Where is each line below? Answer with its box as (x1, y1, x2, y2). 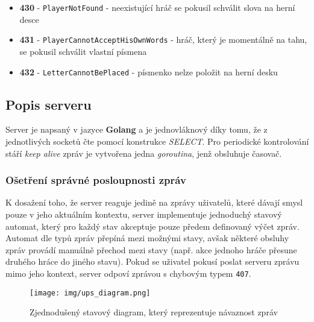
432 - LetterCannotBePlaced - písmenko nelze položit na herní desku (19, 65, 278, 78)
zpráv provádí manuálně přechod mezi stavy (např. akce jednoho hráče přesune (5, 243, 297, 256)
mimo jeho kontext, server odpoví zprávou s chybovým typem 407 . (5, 267, 251, 279)
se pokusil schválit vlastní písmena (19, 45, 147, 57)
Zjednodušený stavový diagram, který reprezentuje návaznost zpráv (30, 306, 278, 318)
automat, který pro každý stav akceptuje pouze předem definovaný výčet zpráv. (5, 219, 300, 232)
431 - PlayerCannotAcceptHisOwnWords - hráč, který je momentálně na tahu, (19, 33, 307, 46)
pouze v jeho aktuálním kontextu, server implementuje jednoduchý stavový (5, 207, 282, 220)
